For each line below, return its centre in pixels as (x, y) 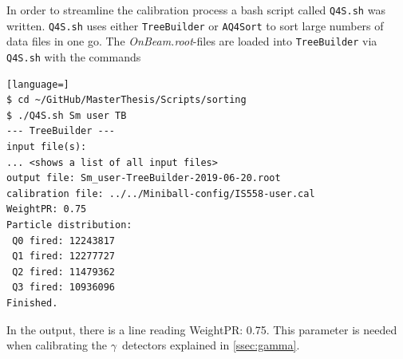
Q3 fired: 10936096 (64, 288)
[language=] (38, 84)
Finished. (32, 303)
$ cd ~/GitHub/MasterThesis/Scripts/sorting (126, 100)
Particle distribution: (69, 225)
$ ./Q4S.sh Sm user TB (67, 115)
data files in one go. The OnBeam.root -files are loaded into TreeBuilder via (192, 41)
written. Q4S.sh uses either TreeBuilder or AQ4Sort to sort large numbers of (195, 25)
